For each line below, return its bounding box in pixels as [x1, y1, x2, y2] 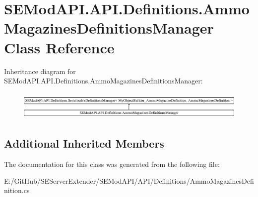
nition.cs [4, 185, 30, 196]
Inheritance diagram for [4, 66, 76, 76]
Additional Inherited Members [4, 136, 164, 151]
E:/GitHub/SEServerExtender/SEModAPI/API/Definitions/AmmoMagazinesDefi [4, 175, 254, 186]
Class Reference [4, 37, 115, 57]
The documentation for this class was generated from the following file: [4, 159, 220, 169]
